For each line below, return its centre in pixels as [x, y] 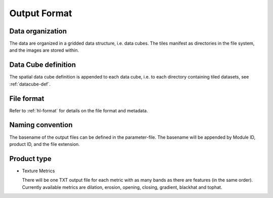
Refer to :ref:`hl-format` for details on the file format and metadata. [79, 110]
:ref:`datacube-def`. [30, 84]
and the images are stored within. [44, 50]
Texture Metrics [38, 171]
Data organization [38, 31]
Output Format [41, 13]
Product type [30, 159]
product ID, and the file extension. [45, 144]
